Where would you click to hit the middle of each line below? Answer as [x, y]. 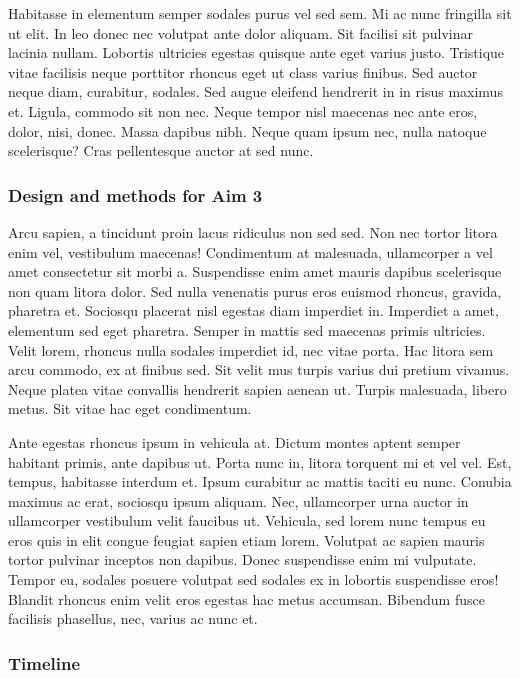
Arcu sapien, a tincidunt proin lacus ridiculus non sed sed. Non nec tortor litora [253, 231]
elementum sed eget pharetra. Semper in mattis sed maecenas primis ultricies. [247, 329]
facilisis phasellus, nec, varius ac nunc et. [133, 618]
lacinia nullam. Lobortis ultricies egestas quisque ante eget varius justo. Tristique [256, 52]
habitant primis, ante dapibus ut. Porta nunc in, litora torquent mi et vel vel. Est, [260, 461]
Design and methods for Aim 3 [135, 194]
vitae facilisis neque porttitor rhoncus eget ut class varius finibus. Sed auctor [243, 71]
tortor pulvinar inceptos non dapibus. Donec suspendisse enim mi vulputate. [242, 559]
